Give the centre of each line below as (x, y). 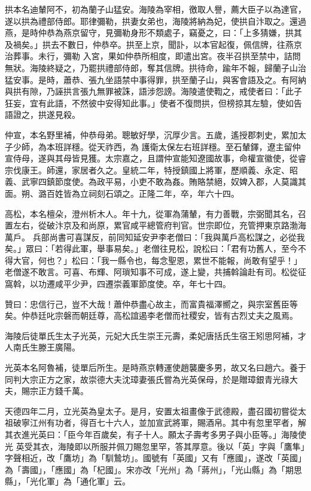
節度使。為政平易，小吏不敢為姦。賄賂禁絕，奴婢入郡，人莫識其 (180, 182)
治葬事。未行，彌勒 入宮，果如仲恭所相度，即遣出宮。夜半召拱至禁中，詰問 (153, 56)
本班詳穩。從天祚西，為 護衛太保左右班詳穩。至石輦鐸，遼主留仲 (173, 146)
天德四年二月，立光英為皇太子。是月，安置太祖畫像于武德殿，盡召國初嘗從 (151, 411)
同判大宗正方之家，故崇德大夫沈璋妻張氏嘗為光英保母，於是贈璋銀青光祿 (147, 379)
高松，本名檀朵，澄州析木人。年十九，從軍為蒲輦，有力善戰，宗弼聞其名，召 (155, 213)
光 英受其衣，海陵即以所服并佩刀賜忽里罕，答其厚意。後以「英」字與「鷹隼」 (155, 446)
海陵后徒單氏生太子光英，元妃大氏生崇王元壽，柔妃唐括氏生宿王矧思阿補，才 (155, 335)
